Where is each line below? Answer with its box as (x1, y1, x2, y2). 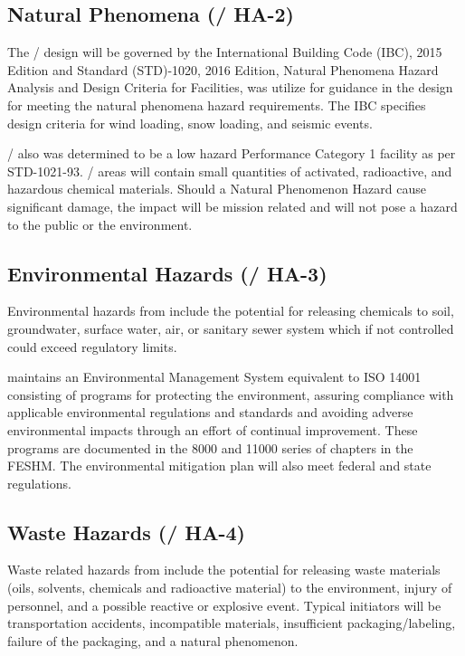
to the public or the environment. (7, 214, 193, 233)
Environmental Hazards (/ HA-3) (7, 259, 327, 287)
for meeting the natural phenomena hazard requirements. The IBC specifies (7, 95, 426, 114)
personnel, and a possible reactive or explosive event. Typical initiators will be (7, 595, 441, 614)
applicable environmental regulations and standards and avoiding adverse (7, 403, 413, 422)
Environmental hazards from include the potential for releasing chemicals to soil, (7, 301, 454, 320)
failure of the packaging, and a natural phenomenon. (7, 631, 299, 650)
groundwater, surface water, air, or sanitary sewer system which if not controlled (7, 318, 454, 338)
